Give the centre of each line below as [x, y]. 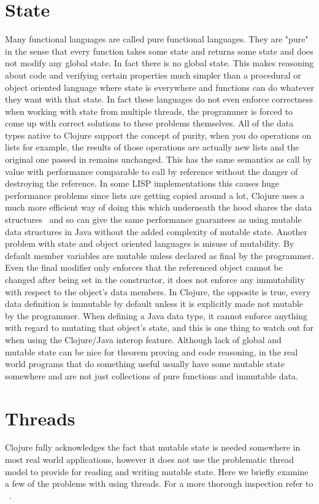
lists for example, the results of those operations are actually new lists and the [152, 147]
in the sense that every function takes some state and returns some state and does [159, 51]
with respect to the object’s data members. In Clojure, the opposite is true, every [158, 291]
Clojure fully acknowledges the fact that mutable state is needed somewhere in [153, 447]
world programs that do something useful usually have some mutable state [145, 364]
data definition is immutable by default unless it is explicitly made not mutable [154, 304]
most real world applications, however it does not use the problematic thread [150, 459]
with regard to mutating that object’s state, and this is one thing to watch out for [159, 328]
